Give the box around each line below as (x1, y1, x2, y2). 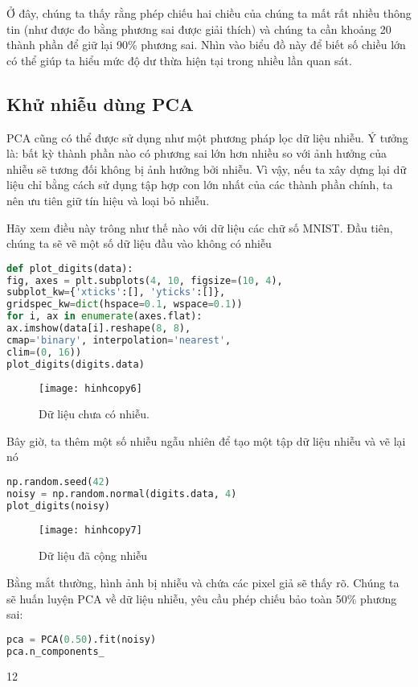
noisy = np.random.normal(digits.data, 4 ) (6, 487, 237, 500)
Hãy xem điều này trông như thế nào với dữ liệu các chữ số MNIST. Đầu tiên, (6, 219, 393, 236)
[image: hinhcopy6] (39, 382, 142, 394)
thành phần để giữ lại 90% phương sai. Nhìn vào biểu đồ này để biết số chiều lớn (6, 36, 406, 53)
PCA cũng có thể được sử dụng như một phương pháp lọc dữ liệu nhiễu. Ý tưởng (6, 129, 408, 146)
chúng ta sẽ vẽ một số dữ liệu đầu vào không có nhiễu (6, 235, 272, 252)
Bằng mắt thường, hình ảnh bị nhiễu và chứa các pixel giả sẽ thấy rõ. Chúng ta (6, 574, 400, 590)
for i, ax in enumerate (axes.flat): (6, 311, 203, 323)
